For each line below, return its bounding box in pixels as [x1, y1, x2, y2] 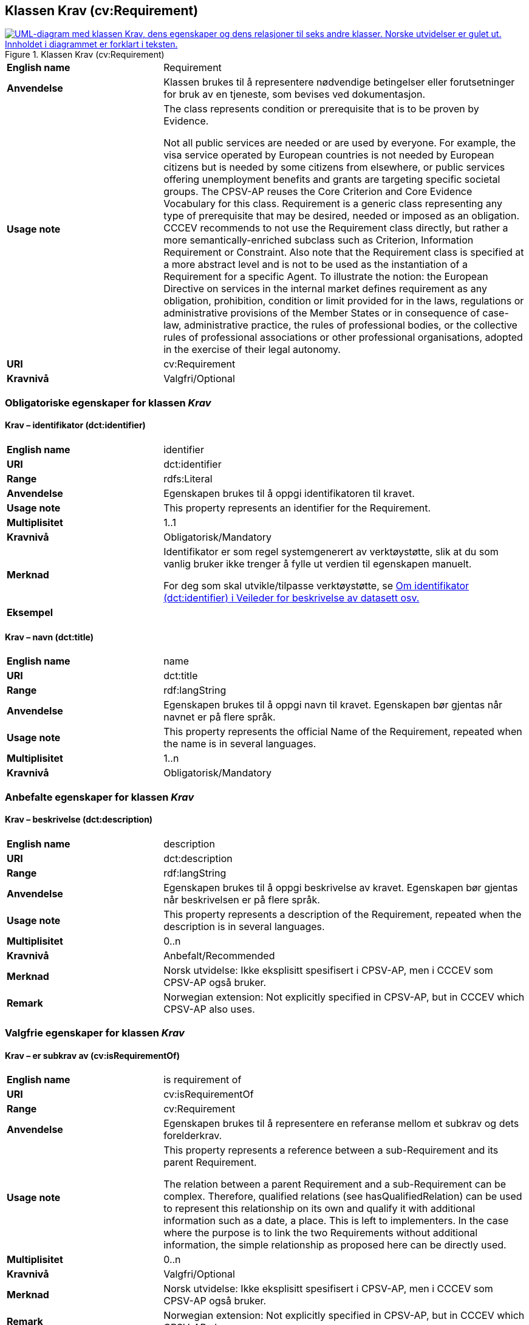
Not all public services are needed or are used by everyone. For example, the [163, 137, 516, 149]
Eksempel [7, 606, 53, 619]
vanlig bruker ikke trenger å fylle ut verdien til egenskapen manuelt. [163, 558, 472, 570]
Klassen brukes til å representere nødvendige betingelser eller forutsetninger [163, 76, 515, 89]
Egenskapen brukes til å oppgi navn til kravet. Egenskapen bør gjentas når [163, 699, 503, 711]
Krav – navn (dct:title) [5, 631, 94, 642]
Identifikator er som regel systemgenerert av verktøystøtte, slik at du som [163, 546, 499, 558]
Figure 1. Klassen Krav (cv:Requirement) [5, 49, 165, 60]
